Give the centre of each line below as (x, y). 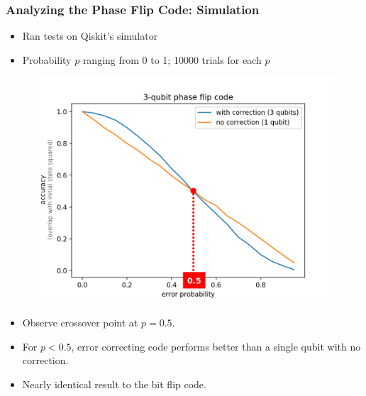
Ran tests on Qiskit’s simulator (90, 36)
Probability (47, 59)
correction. (45, 360)
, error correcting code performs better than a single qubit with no (216, 346)
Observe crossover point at (80, 322)
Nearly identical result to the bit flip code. (114, 384)
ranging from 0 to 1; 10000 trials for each (172, 59)
